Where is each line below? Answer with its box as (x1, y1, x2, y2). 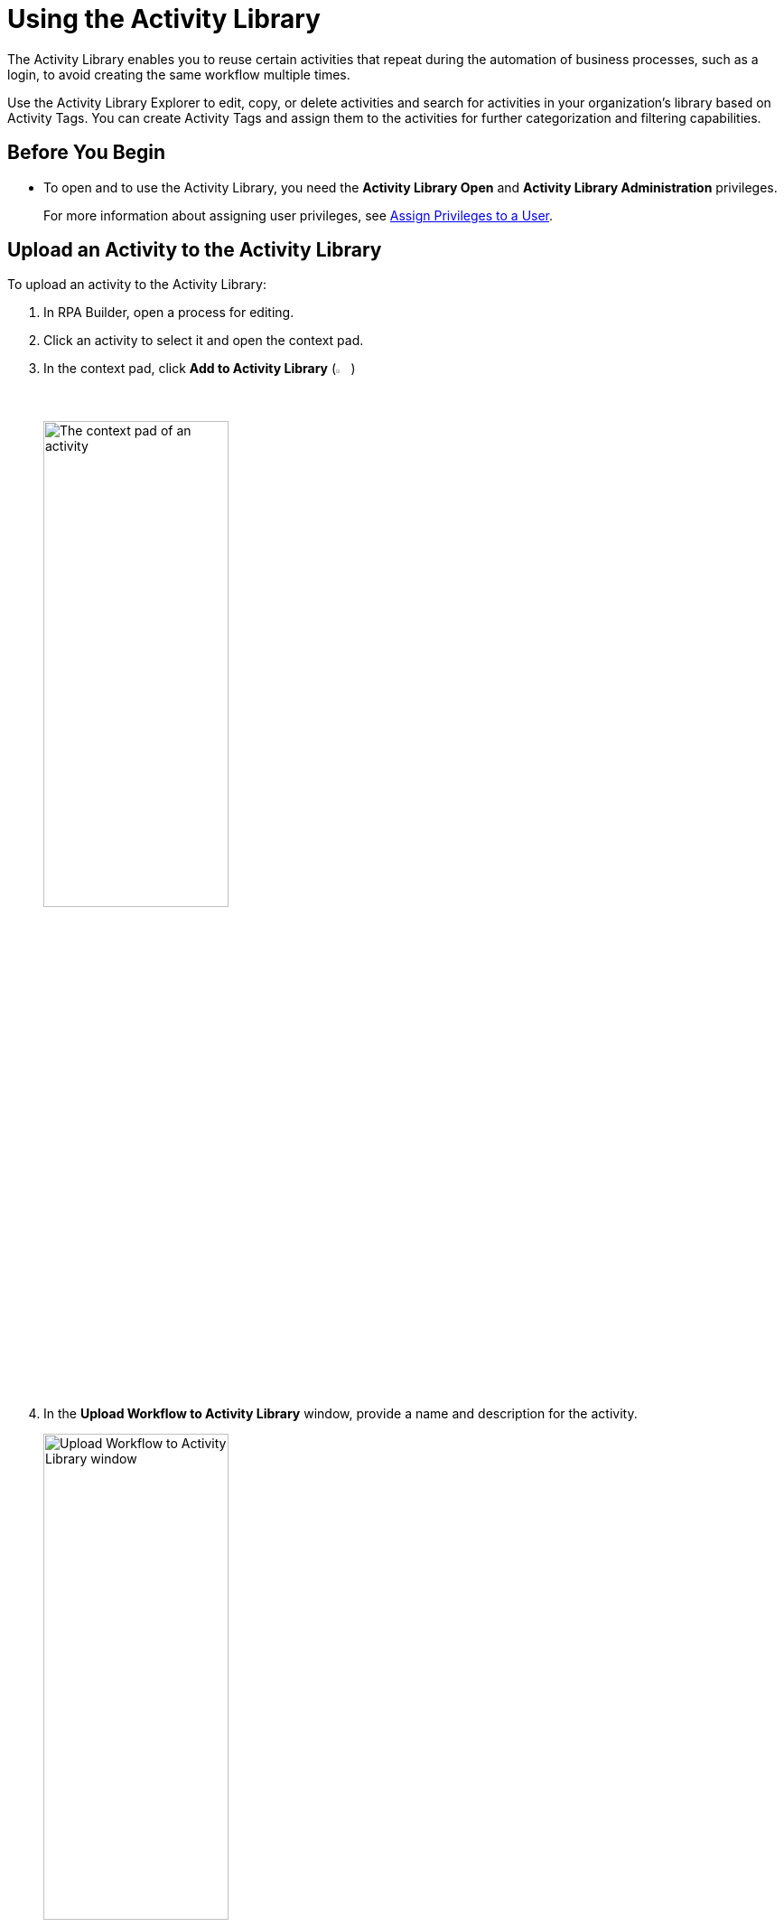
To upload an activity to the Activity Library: (7, 276, 266, 293)
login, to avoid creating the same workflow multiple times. (7, 66, 350, 82)
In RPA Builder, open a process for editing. (43, 304, 294, 321)
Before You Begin (7, 141, 166, 164)
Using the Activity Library (7, 4, 321, 34)
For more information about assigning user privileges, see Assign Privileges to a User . (43, 207, 554, 223)
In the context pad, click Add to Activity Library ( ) (43, 360, 356, 377)
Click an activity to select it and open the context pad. (43, 332, 364, 349)
